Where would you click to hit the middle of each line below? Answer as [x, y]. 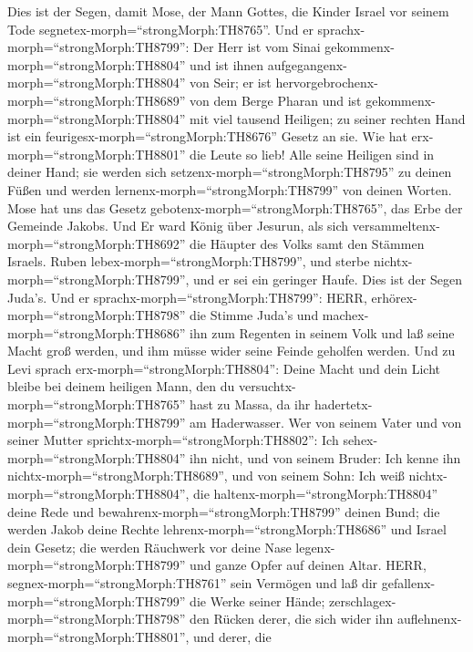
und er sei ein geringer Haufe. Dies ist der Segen [328, 279]
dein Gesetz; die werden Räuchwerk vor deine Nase [149, 547]
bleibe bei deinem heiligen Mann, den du [121, 386]
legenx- [315, 547]
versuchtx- [267, 386]
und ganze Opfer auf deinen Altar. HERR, [308, 565]
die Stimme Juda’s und [254, 315]
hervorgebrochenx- [327, 83]
